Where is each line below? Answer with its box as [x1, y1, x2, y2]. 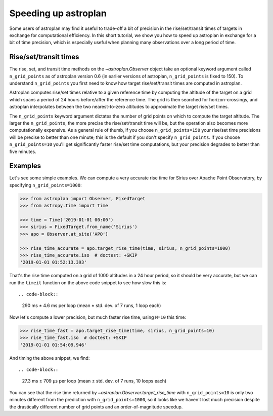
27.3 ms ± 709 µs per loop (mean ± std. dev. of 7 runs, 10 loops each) [22, 378, 167, 384]
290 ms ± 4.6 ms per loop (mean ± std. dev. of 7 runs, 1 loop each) [22, 302, 161, 309]
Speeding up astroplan [9, 8, 107, 19]
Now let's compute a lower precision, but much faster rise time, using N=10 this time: [9, 314, 187, 320]
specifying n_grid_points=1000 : [9, 182, 82, 188]
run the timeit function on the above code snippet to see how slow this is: [9, 279, 167, 286]
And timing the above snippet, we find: [9, 355, 90, 361]
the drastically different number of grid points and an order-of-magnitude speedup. [9, 403, 183, 410]
